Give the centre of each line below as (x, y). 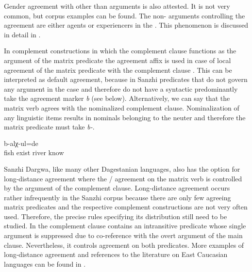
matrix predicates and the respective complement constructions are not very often (126, 207)
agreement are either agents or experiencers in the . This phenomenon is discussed (126, 25)
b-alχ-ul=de (21, 143)
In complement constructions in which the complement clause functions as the (120, 51)
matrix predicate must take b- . (49, 127)
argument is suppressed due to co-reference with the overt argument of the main (123, 235)
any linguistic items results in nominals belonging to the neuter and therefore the (125, 117)
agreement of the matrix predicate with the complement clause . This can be (118, 70)
